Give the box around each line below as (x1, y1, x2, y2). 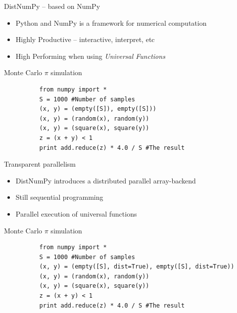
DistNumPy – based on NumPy (4, 1, 100, 11)
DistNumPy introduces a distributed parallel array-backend (15, 175, 196, 185)
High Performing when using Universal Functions (15, 50, 165, 61)
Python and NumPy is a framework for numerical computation (15, 17, 207, 28)
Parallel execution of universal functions (15, 208, 137, 219)
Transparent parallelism (4, 159, 76, 169)
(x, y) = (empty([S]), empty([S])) (39, 105, 156, 113)
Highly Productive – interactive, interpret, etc (15, 34, 155, 45)
